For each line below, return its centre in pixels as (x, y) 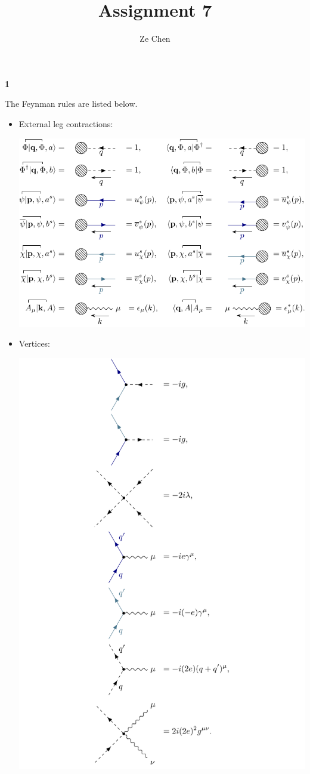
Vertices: (35, 343)
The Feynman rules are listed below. (71, 104)
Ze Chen (155, 38)
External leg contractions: (66, 123)
